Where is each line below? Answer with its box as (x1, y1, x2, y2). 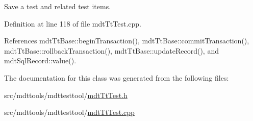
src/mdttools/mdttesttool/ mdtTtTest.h (4, 89, 128, 100)
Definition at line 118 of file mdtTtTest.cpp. (4, 18, 142, 29)
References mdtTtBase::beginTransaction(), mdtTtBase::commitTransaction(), (4, 35, 249, 46)
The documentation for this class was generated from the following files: (4, 72, 229, 83)
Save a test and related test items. (4, 1, 111, 11)
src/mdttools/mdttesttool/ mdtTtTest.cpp (4, 107, 135, 117)
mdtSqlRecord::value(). (4, 55, 77, 66)
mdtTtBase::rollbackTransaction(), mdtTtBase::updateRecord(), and (4, 45, 219, 56)
